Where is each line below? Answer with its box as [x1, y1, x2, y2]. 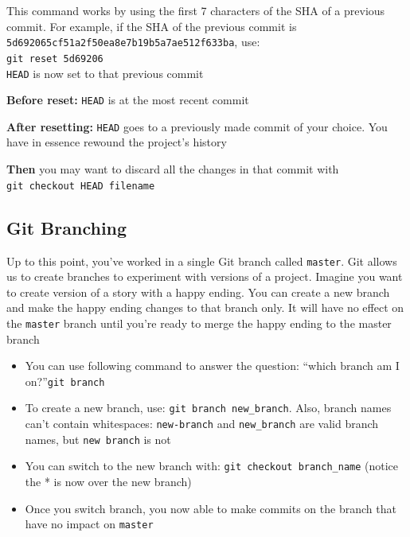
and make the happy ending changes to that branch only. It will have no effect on [6, 299, 404, 316]
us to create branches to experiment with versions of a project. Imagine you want [6, 268, 403, 285]
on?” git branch [25, 372, 105, 389]
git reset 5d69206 [6, 53, 103, 64]
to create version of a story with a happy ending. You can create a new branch [6, 283, 390, 300]
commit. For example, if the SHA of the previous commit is [6, 18, 297, 34]
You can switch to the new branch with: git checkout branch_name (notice [25, 457, 399, 474]
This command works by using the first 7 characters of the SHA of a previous [6, 2, 385, 18]
